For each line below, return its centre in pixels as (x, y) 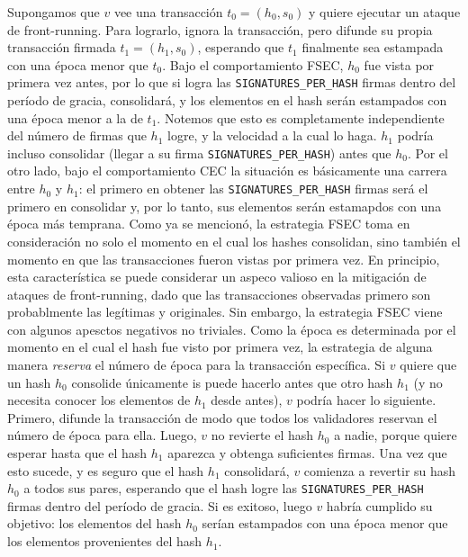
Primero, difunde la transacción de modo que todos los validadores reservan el (222, 417)
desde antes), (247, 400)
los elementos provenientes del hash (105, 541)
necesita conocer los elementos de (99, 400)
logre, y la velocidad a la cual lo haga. (272, 135)
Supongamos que (54, 12)
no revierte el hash (262, 435)
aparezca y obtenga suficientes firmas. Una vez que (307, 453)
